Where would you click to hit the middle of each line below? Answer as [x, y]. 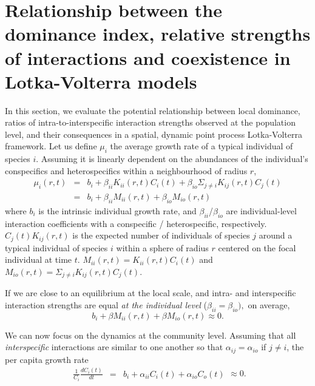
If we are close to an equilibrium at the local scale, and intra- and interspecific [151, 293]
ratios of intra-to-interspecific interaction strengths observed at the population [150, 122]
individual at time [39, 259]
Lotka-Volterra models [101, 81]
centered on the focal [257, 247]
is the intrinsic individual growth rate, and [117, 210]
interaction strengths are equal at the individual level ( [106, 304]
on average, [269, 304]
